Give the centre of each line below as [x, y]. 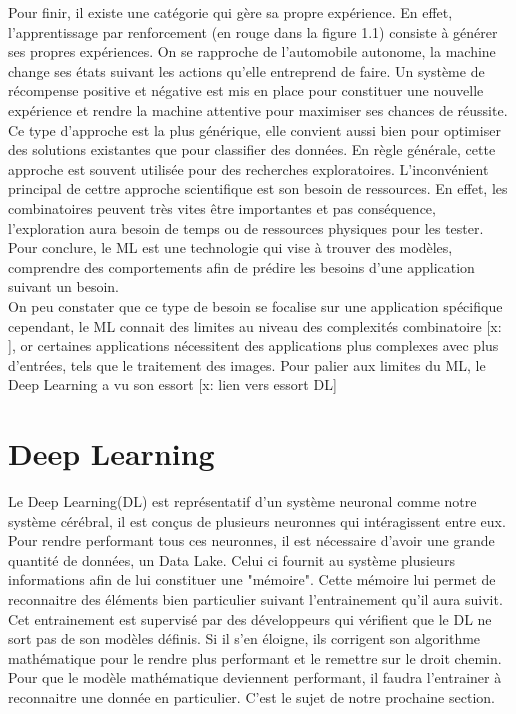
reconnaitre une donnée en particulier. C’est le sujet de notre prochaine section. [251, 696]
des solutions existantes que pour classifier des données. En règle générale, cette [252, 149]
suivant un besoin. [64, 286]
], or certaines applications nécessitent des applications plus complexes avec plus [253, 345]
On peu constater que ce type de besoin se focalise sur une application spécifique [255, 305]
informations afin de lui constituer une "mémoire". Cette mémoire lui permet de [252, 579]
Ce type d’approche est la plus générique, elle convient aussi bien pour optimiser [254, 129]
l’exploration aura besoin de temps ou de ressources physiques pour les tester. [246, 227]
